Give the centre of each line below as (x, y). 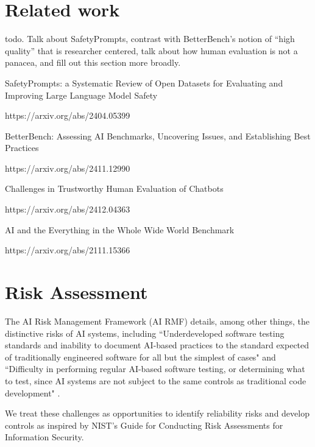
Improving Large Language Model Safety (81, 95)
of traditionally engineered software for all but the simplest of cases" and (140, 357)
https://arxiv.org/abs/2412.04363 (68, 209)
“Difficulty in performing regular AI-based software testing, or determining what (155, 369)
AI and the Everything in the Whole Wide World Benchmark (120, 229)
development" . (33, 392)
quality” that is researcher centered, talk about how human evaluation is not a (151, 50)
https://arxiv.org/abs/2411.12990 (68, 168)
